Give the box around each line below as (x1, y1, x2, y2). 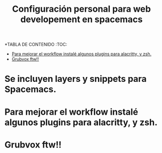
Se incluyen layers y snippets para (4, 74, 147, 84)
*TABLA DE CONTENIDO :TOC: (4, 42, 67, 48)
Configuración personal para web (12, 3, 151, 15)
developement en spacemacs (20, 14, 143, 25)
